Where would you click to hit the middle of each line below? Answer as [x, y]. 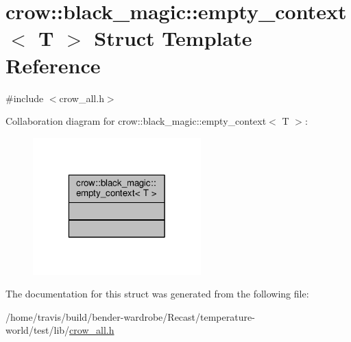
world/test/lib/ [38, 330]
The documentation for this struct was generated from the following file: [157, 294]
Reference [53, 65]
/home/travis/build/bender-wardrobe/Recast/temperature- [130, 316]
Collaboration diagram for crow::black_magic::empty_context [136, 121]
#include [25, 98]
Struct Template [173, 38]
